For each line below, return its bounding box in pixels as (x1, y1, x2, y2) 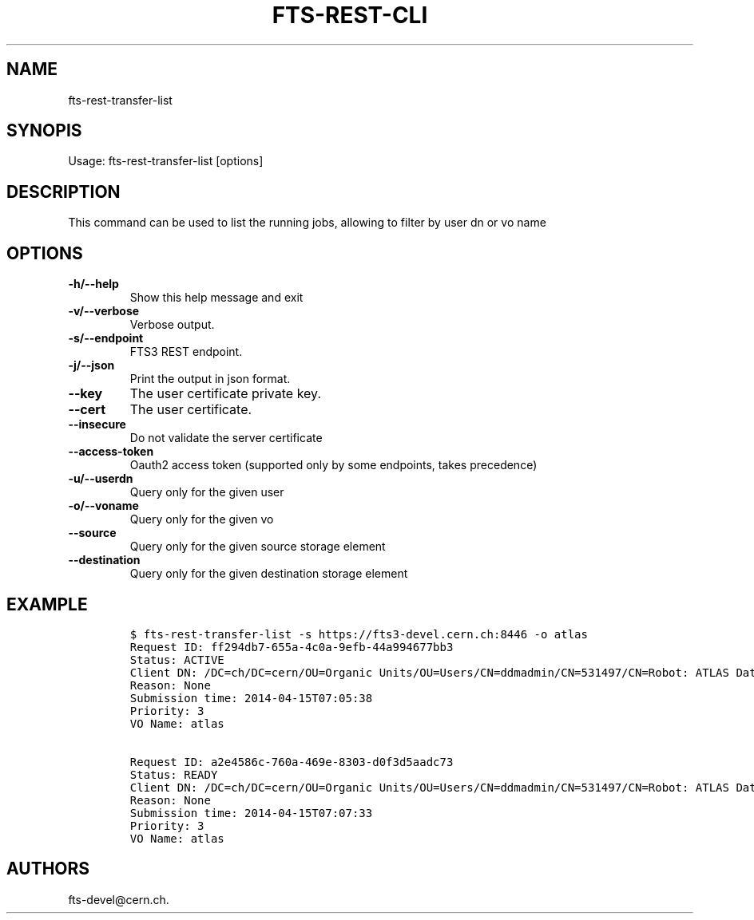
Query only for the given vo (129, 512, 274, 527)
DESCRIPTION (6, 181, 121, 202)
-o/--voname (68, 499, 139, 513)
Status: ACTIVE (129, 653, 224, 666)
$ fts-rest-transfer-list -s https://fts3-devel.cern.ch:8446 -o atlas (129, 627, 588, 641)
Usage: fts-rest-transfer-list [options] (68, 154, 264, 168)
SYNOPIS (6, 120, 82, 141)
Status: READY (129, 768, 218, 781)
